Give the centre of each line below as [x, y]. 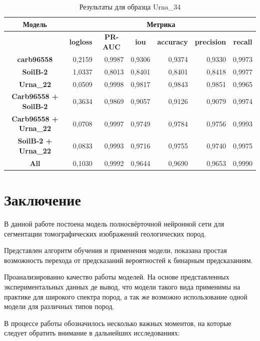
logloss [81, 42]
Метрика [161, 24]
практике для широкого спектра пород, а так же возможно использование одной [126, 296]
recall [243, 42]
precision [210, 42]
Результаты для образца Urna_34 [130, 6]
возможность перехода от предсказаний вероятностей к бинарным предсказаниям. [128, 260]
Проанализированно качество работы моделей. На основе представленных [117, 277]
